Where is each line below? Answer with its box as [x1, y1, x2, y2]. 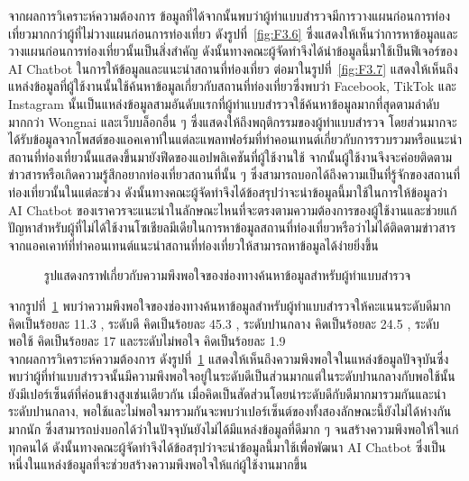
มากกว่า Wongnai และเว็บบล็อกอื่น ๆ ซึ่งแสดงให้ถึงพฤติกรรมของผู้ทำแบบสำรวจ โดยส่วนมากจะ [8, 112, 457, 131]
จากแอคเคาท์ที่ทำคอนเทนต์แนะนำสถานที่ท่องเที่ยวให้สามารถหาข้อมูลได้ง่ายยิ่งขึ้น [8, 235, 379, 254]
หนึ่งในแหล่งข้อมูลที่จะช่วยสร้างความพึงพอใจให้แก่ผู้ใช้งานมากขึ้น [8, 455, 308, 474]
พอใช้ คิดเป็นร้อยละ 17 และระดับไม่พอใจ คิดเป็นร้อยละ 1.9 [8, 331, 286, 350]
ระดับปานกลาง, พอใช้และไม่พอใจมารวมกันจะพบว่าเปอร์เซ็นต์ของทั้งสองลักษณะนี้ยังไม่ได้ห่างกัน [8, 402, 452, 421]
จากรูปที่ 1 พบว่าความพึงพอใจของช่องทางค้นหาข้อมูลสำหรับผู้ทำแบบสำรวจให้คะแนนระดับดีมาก [8, 295, 451, 314]
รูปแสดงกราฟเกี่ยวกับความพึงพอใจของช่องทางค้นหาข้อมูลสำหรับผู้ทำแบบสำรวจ [44, 266, 411, 285]
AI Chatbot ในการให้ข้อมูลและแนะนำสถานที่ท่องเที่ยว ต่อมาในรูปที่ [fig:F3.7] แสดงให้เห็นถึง [8, 59, 458, 77]
